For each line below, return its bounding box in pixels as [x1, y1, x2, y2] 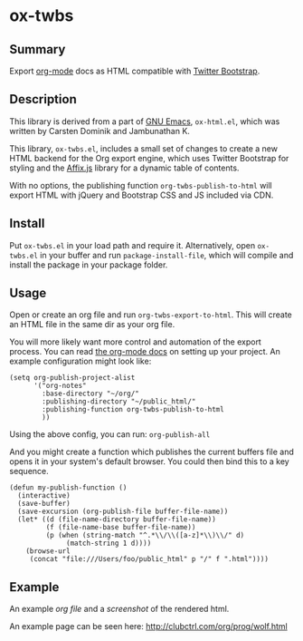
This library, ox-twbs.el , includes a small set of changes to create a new [9, 142, 279, 154]
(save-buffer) [17, 500, 71, 509]
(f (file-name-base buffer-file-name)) [45, 523, 196, 532]
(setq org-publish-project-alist [9, 374, 136, 383]
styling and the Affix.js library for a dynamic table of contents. [9, 162, 240, 173]
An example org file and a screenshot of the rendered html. [9, 604, 230, 615]
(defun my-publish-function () [9, 483, 128, 492]
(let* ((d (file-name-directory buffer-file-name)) [17, 515, 217, 524]
